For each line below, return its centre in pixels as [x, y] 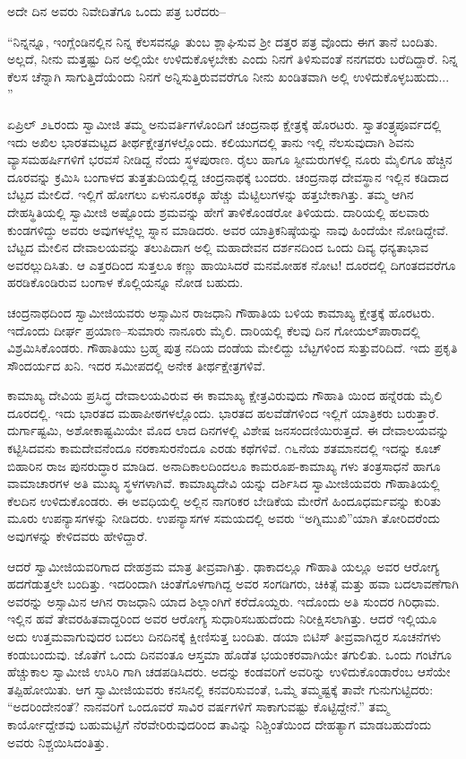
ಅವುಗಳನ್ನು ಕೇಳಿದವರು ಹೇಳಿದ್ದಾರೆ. [78, 536]
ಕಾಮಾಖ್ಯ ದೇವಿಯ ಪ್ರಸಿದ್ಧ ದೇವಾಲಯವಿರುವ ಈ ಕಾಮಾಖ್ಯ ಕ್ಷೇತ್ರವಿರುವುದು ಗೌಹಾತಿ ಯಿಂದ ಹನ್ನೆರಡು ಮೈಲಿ [225, 395]
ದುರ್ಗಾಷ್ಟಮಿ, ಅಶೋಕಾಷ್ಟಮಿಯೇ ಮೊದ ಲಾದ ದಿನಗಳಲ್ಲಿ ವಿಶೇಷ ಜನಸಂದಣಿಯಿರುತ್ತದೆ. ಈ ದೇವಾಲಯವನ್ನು [229, 430]
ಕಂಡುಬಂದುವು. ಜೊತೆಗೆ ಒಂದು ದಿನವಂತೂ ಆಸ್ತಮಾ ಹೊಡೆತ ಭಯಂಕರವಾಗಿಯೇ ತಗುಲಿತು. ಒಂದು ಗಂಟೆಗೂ [229, 654]
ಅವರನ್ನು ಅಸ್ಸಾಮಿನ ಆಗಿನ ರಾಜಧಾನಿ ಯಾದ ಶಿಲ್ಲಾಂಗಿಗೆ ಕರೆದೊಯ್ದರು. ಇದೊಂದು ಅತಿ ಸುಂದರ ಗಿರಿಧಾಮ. [224, 601]
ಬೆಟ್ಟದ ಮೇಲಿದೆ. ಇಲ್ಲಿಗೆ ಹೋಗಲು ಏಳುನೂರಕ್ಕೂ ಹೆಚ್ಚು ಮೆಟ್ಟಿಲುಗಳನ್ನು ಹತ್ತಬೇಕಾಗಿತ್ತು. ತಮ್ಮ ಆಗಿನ [211, 194]
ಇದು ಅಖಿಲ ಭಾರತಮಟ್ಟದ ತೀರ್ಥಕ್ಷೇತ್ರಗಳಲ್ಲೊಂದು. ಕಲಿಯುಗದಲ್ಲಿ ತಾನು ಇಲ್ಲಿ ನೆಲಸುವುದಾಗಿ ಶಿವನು [211, 141]
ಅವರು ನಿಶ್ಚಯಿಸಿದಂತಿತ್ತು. [58, 742]
